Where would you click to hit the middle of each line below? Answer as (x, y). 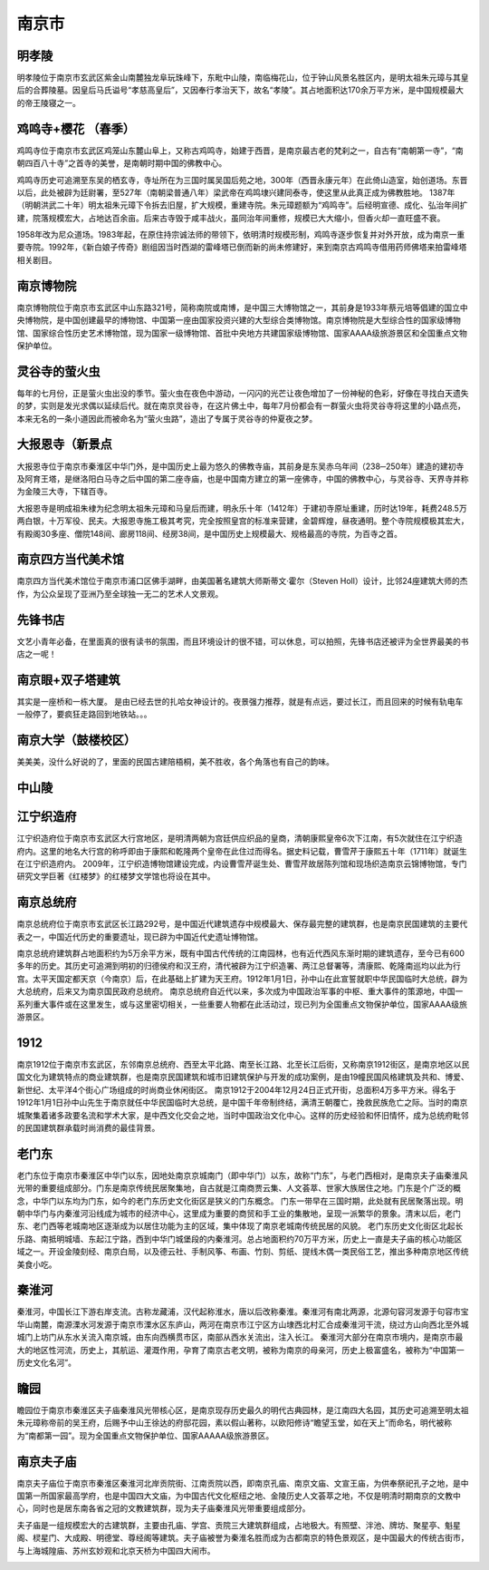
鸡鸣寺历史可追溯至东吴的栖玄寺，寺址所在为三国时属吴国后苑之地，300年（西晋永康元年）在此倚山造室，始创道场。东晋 (242, 180)
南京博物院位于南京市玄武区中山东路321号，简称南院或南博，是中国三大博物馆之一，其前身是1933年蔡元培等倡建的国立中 (242, 307)
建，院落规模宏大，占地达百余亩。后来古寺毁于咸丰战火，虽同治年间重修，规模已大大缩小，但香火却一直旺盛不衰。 (231, 218)
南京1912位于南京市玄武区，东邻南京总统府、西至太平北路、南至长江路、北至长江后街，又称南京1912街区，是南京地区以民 (243, 1064)
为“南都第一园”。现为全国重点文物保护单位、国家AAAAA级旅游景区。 (145, 1435)
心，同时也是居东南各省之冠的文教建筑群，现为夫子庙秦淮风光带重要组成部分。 (163, 1508)
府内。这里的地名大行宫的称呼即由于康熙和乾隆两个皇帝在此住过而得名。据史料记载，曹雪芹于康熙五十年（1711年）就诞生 (242, 851)
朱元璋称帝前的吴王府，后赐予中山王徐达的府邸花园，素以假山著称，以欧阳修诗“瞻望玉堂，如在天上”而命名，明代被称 (235, 1423)
